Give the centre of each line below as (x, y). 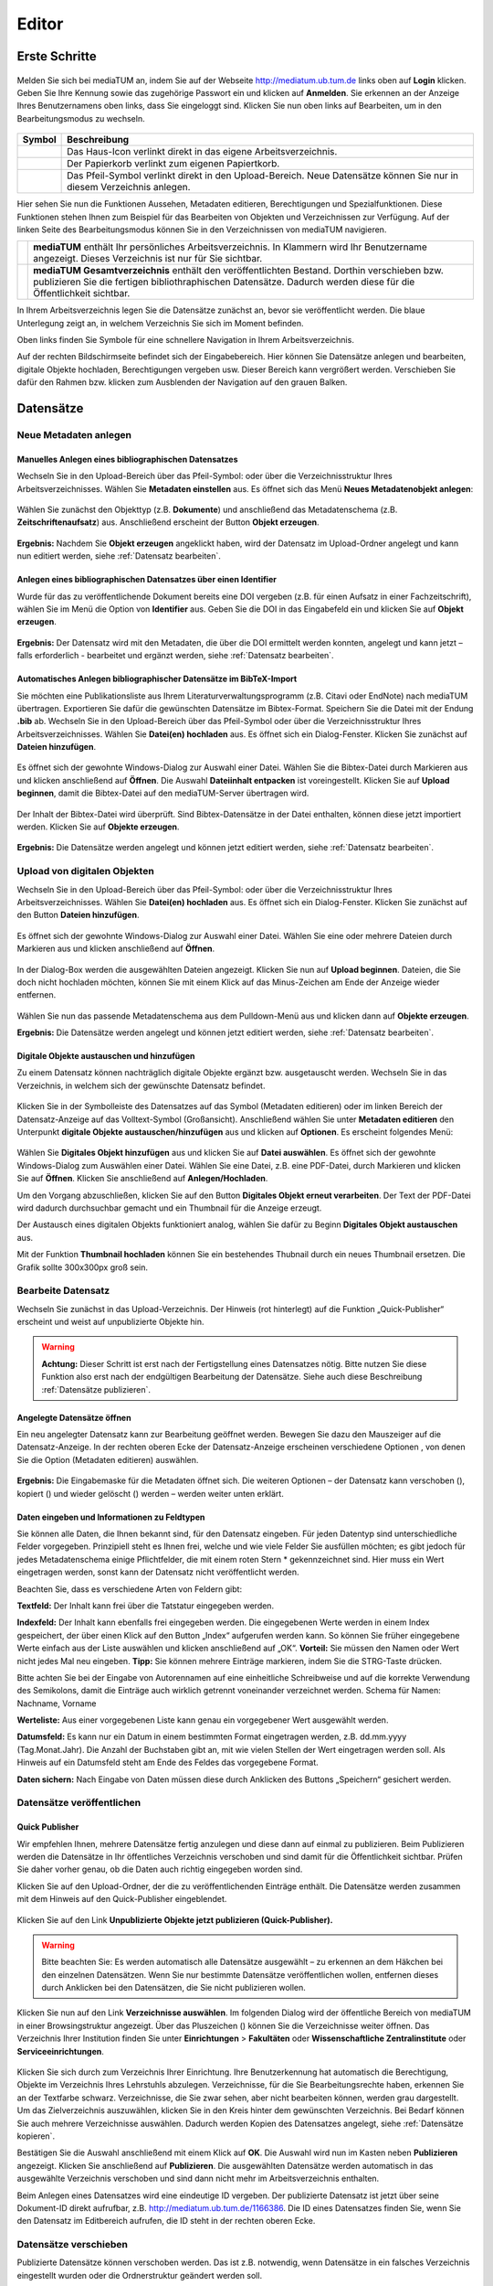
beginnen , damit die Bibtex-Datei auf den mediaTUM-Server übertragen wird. (163, 793)
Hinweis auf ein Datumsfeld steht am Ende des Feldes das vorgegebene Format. (168, 1763)
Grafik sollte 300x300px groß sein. (83, 1267)
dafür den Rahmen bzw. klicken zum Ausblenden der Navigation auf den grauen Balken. (182, 382)
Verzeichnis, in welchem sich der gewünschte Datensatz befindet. (141, 1085)
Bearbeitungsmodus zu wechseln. (81, 118)
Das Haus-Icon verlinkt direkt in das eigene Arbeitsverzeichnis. (202, 152)
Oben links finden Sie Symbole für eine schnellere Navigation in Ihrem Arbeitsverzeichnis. (186, 340)
